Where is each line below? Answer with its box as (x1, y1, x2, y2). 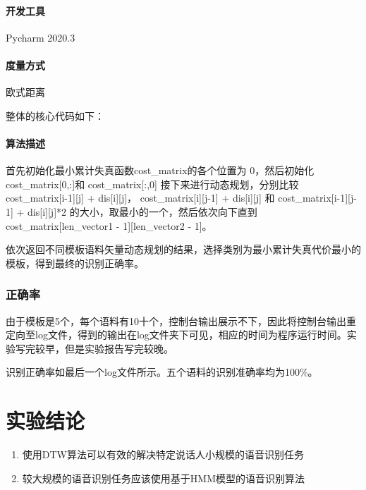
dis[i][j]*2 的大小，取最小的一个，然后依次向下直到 (28, 204, 257, 219)
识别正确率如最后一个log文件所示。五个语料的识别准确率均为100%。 (6, 365, 318, 379)
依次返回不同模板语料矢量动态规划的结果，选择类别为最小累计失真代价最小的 (6, 242, 361, 257)
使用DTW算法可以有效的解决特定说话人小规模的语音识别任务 (22, 447, 304, 462)
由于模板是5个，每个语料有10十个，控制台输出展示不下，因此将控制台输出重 (6, 313, 356, 328)
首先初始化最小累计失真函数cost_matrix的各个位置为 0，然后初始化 (6, 163, 315, 178)
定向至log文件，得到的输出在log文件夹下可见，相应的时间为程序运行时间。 (6, 327, 347, 342)
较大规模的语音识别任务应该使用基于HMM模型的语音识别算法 (22, 470, 305, 485)
